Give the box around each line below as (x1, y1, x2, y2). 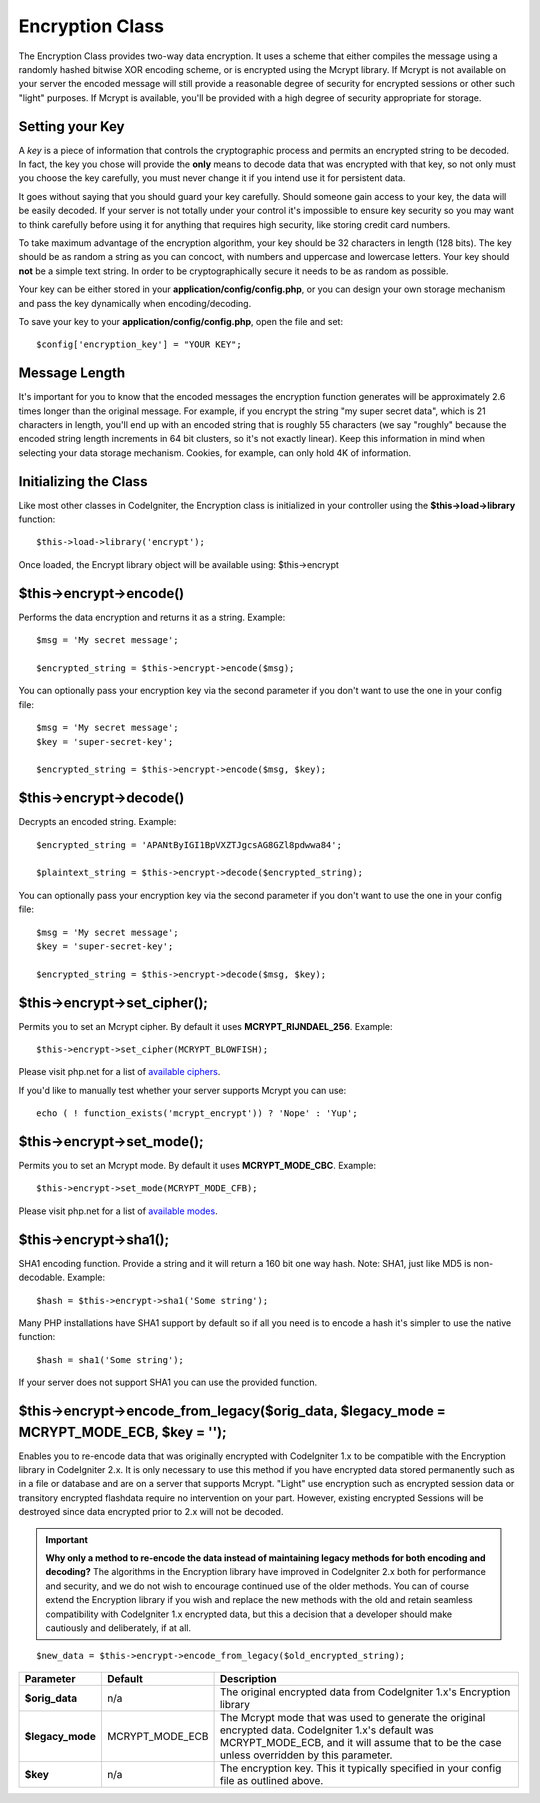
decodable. (18, 1271, 65, 1284)
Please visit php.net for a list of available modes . (18, 1205, 219, 1217)
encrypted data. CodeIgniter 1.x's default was (219, 1723, 434, 1737)
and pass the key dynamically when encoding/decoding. (18, 297, 252, 309)
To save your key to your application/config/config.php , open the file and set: (18, 315, 344, 327)
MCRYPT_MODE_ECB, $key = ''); (18, 1423, 227, 1440)
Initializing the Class (18, 473, 148, 490)
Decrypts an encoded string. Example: (18, 816, 177, 828)
